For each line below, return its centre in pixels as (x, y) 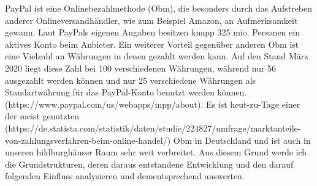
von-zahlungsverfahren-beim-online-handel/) (88, 140)
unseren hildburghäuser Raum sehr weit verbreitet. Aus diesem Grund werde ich (156, 152)
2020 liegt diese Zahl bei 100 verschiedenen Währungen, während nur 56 (141, 68)
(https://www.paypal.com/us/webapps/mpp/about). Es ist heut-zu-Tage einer (153, 104)
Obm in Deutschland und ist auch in (242, 140)
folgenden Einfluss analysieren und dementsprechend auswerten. (125, 176)
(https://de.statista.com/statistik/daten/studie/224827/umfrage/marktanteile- (153, 128)
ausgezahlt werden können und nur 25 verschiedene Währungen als (131, 80)
